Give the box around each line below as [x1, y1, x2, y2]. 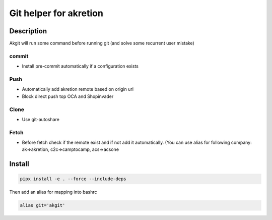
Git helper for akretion [9, 8, 103, 19]
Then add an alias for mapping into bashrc [9, 189, 98, 195]
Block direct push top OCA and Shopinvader [22, 93, 114, 99]
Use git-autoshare [22, 116, 60, 122]
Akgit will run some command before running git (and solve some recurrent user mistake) [9, 40, 195, 46]
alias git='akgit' [20, 202, 65, 208]
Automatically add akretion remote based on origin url [22, 86, 133, 92]
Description [9, 27, 47, 35]
